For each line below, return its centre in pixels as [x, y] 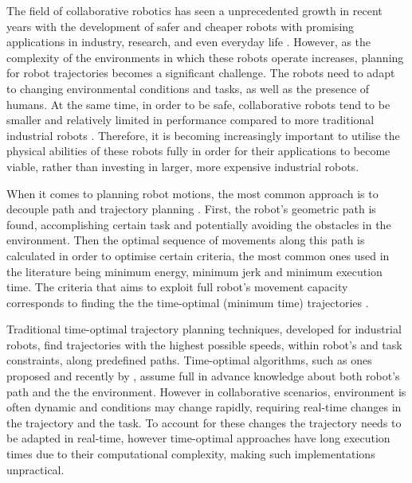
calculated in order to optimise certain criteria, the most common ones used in [198, 255]
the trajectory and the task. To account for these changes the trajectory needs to [204, 422]
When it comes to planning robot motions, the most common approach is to [192, 193]
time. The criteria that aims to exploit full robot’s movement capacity [177, 287]
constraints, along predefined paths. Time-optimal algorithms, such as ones [189, 360]
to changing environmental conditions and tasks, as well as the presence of [188, 88]
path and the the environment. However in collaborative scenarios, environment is [206, 391]
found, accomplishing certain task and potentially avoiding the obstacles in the [199, 224]
